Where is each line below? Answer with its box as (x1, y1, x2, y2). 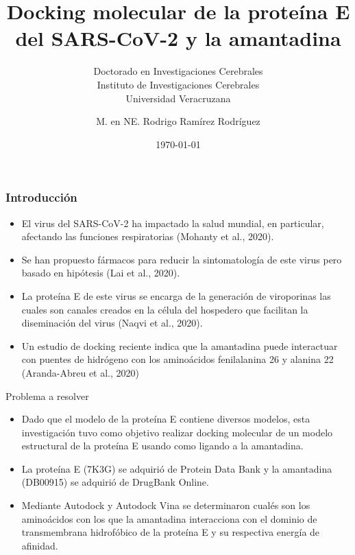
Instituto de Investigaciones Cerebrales (97, 77, 260, 91)
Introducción (5, 189, 77, 206)
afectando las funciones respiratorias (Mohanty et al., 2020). (21, 229, 274, 244)
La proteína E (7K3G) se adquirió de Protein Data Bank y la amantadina (21, 461, 332, 475)
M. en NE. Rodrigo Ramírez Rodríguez (96, 114, 260, 128)
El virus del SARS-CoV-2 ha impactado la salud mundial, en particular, (21, 215, 324, 230)
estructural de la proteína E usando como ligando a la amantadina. (21, 438, 304, 453)
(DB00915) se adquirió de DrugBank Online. (21, 475, 209, 489)
